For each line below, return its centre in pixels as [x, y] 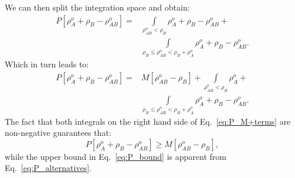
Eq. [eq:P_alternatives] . [48, 168]
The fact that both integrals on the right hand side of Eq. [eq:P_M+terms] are [148, 121]
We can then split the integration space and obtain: [97, 7]
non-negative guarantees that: [58, 133]
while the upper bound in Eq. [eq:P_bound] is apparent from [116, 156]
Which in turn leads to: [47, 64]
